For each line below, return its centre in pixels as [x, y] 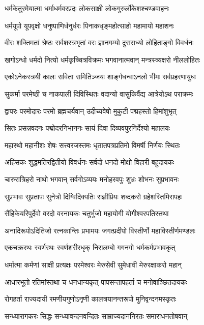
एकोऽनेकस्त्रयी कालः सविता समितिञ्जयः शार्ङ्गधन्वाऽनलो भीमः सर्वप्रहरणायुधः [100, 77]
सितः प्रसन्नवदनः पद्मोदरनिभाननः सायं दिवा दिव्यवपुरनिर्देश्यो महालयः [87, 128]
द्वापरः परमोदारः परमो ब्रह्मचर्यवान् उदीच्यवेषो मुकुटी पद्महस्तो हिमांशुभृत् [91, 111]
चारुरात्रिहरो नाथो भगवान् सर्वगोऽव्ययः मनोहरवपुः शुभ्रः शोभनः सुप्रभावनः [92, 179]
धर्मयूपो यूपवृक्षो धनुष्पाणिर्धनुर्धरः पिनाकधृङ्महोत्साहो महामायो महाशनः [89, 25]
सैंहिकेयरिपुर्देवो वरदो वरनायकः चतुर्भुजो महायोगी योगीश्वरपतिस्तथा [87, 213]
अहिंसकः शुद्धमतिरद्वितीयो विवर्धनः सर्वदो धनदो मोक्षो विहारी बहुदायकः [90, 162]
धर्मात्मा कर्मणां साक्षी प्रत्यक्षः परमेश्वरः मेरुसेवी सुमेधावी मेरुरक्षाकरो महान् [93, 264]
